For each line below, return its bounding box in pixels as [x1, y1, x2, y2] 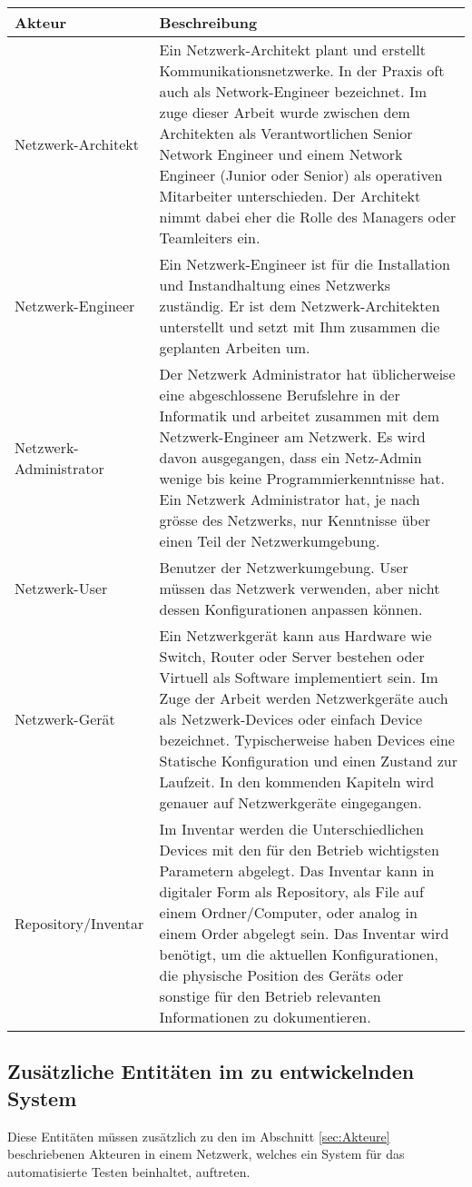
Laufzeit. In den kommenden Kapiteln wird [159, 771, 435, 792]
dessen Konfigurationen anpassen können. [159, 598, 423, 619]
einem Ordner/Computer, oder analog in [159, 902, 418, 923]
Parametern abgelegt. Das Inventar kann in [159, 860, 435, 881]
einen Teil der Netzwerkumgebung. [159, 530, 380, 551]
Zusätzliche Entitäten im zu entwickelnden [7, 1057, 415, 1085]
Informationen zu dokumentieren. [159, 1006, 371, 1027]
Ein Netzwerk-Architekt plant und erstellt [159, 39, 426, 60]
